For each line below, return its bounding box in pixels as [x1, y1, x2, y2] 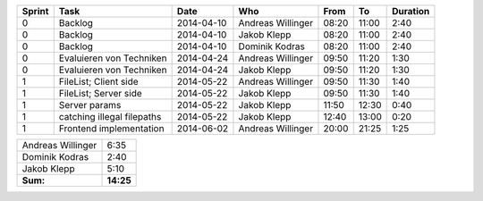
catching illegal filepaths [58, 111, 162, 122]
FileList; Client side [58, 76, 139, 88]
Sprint [21, 5, 49, 17]
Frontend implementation [58, 122, 165, 134]
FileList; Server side [58, 88, 142, 99]
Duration [392, 5, 430, 17]
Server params [58, 99, 122, 111]
